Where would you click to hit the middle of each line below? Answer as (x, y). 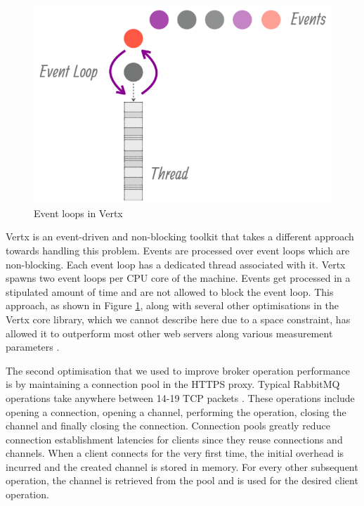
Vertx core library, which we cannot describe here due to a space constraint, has (178, 319)
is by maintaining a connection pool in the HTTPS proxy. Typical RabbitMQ (173, 384)
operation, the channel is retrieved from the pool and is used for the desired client (182, 480)
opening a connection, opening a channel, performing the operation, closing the (176, 411)
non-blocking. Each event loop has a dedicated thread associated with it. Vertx (176, 264)
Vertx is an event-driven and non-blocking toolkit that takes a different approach (180, 236)
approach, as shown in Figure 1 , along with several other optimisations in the (173, 305)
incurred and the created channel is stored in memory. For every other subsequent (182, 466)
